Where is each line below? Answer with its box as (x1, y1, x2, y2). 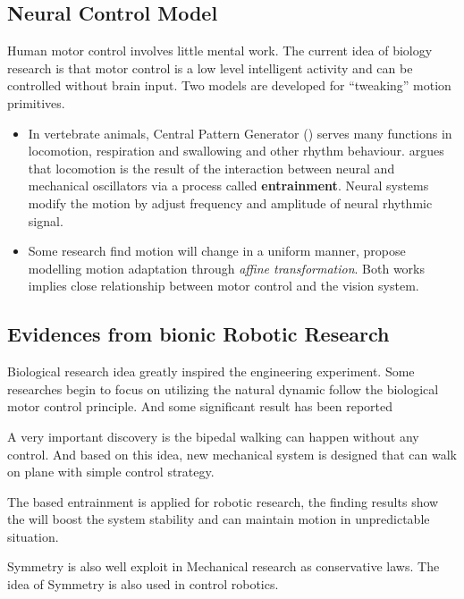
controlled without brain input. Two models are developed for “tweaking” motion (7, 76, 451, 95)
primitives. (7, 93, 65, 112)
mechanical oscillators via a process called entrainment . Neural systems (28, 176, 429, 195)
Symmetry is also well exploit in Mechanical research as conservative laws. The (7, 557, 440, 576)
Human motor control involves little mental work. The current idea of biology (7, 41, 433, 60)
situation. (7, 527, 59, 545)
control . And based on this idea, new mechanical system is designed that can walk (7, 444, 457, 463)
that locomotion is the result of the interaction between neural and (28, 158, 395, 177)
